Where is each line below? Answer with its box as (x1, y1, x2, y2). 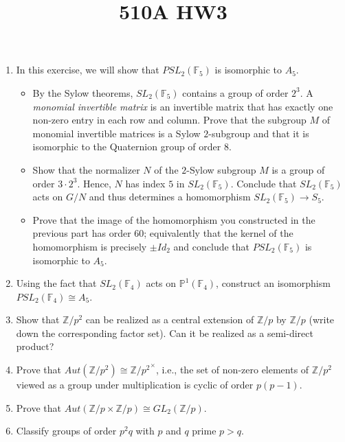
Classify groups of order (16, 423, 117, 438)
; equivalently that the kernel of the (144, 226, 293, 240)
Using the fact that (16, 276, 97, 290)
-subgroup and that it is (208, 126, 309, 140)
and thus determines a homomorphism (89, 189, 251, 204)
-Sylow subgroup (186, 162, 256, 176)
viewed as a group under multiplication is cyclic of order (16, 377, 254, 392)
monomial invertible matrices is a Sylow (32, 126, 201, 140)
